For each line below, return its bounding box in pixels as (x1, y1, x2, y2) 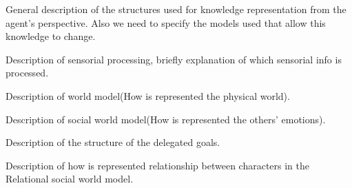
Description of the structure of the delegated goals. (6, 135, 220, 149)
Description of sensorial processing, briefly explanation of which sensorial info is (6, 52, 342, 66)
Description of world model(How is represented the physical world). (6, 88, 290, 103)
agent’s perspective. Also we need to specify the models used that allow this (6, 15, 326, 30)
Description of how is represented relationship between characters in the (6, 158, 310, 172)
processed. (6, 65, 49, 80)
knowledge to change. (6, 29, 96, 43)
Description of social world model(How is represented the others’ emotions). (6, 112, 326, 126)
